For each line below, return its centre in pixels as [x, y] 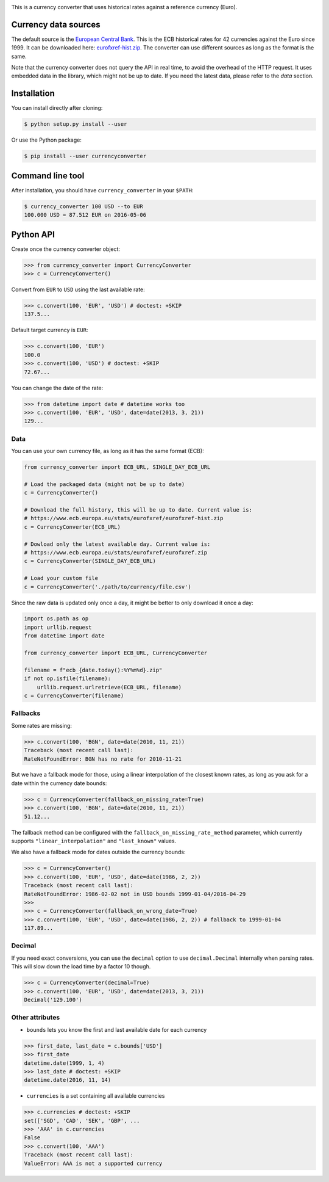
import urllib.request [58, 627]
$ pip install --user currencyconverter [85, 156]
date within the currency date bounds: [59, 783]
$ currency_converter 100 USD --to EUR [83, 206]
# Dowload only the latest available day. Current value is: [117, 544]
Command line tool [48, 176]
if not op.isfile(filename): [68, 679]
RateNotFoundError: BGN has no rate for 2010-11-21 [103, 759]
